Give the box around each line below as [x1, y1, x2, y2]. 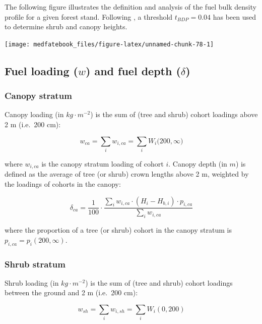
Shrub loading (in [5, 277, 59, 288]
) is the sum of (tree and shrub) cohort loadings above [90, 109, 258, 120]
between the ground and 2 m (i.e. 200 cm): [5, 287, 138, 298]
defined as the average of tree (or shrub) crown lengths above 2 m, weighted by [5, 169, 249, 179]
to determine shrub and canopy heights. [5, 21, 127, 32]
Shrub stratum [5, 257, 65, 270]
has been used [213, 11, 256, 22]
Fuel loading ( [5, 63, 78, 78]
